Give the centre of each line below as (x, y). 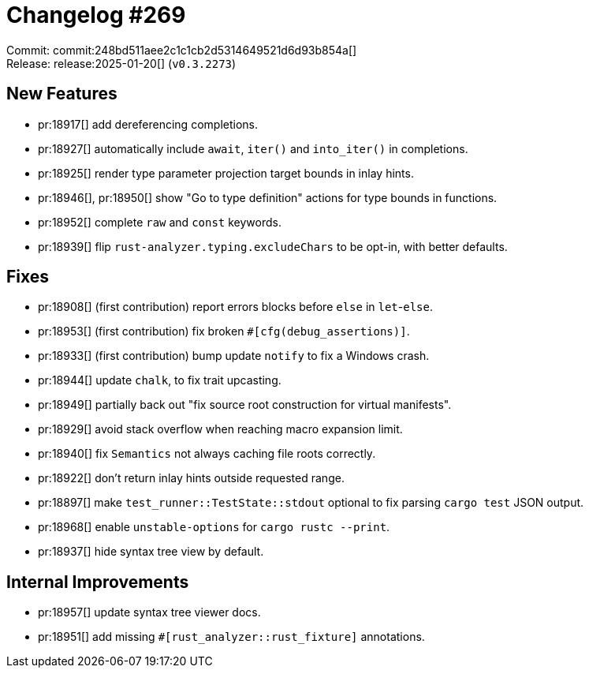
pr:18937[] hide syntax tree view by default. (151, 552)
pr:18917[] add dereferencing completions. (148, 124)
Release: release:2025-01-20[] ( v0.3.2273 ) (121, 63)
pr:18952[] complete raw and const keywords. (160, 222)
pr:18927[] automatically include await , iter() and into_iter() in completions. (253, 148)
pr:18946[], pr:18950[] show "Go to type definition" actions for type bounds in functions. (268, 197)
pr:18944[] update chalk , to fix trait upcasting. (160, 380)
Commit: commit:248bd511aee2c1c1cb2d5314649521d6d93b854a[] (182, 50)
